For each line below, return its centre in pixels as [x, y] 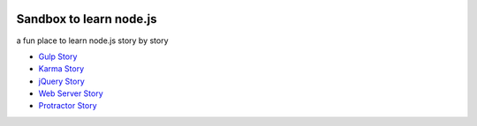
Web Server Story [71, 93]
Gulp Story [58, 56]
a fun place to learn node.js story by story [92, 41]
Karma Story [61, 69]
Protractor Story [68, 106]
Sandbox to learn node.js [87, 19]
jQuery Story [62, 81]
